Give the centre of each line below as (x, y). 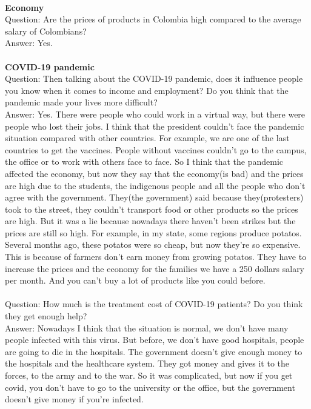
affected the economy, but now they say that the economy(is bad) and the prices (154, 173)
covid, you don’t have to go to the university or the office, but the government (150, 387)
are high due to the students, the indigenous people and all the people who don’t (155, 185)
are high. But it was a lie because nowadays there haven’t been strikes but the (150, 221)
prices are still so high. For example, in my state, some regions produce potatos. (153, 232)
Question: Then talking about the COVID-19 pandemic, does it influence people (154, 78)
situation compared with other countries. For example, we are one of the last (147, 138)
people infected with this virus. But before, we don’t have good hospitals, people (155, 340)
